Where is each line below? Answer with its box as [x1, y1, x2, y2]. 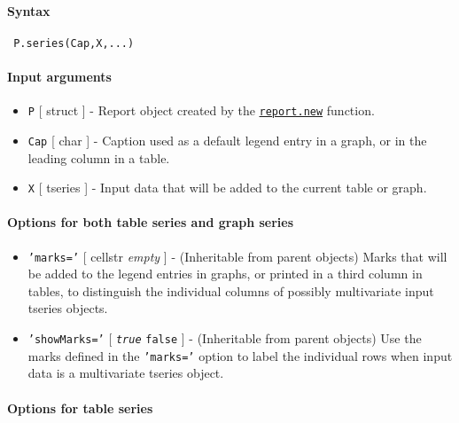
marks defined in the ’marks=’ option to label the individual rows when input [27, 346, 453, 364]
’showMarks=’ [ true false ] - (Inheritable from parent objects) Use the [27, 329, 422, 348]
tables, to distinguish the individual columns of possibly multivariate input [27, 281, 434, 300]
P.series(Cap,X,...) [13, 36, 135, 50]
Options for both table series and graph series [7, 213, 294, 231]
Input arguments [7, 67, 112, 86]
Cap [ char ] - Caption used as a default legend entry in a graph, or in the [27, 130, 427, 149]
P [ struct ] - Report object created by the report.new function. [27, 101, 375, 120]
